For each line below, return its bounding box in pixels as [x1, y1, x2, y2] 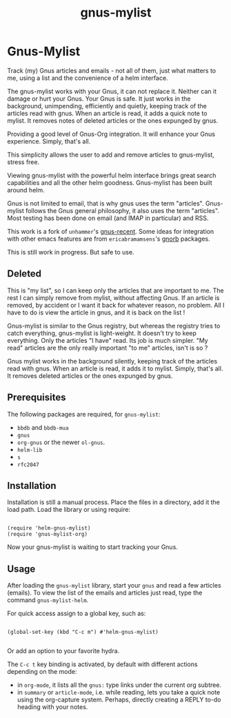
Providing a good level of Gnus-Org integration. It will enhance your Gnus [7, 130, 216, 138]
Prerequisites [7, 392, 66, 403]
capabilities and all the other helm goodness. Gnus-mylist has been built [7, 178, 212, 187]
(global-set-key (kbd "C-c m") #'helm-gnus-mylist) [7, 629, 159, 636]
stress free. [7, 157, 40, 166]
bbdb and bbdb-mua [17, 423, 69, 432]
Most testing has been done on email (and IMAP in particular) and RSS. [7, 214, 209, 222]
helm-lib [17, 446, 43, 453]
